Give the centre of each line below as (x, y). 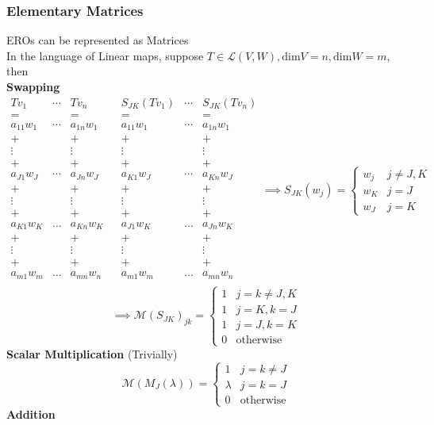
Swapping (33, 86)
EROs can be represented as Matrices (98, 40)
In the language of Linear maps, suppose (105, 55)
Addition (31, 414)
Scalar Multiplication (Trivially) (92, 353)
